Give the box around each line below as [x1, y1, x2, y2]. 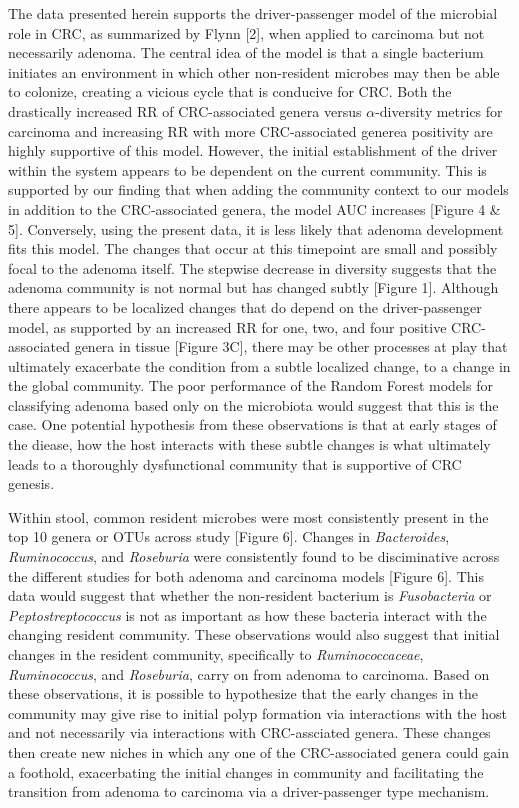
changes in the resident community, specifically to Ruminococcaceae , [8, 644, 424, 664]
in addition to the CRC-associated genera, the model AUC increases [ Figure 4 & [8, 198, 501, 219]
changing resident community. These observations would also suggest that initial [8, 624, 500, 645]
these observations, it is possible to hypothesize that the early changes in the [8, 683, 479, 704]
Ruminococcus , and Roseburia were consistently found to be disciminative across [8, 546, 500, 567]
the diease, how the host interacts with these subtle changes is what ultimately [8, 434, 491, 455]
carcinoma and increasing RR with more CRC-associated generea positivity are [8, 120, 493, 141]
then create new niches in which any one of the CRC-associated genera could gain [8, 741, 509, 762]
